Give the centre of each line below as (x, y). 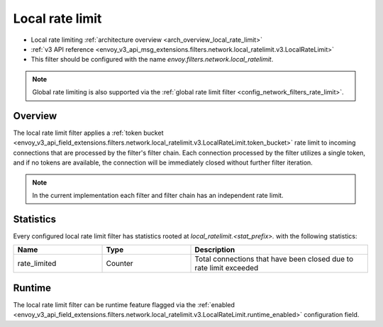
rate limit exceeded (227, 268)
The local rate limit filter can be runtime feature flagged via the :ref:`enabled (124, 304)
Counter (120, 264)
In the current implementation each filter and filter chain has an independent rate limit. (158, 195)
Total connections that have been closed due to (274, 259)
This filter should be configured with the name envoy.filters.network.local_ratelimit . (152, 60)
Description (215, 250)
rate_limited (37, 264)
